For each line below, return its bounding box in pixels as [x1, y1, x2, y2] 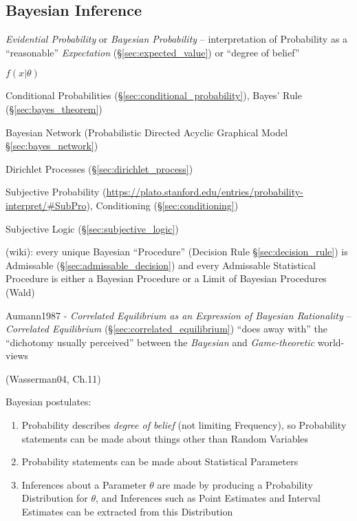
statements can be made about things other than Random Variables [21, 431, 309, 445]
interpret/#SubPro [6, 198, 87, 212]
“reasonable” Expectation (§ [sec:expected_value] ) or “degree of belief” [6, 45, 300, 59]
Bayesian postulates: [6, 394, 91, 409]
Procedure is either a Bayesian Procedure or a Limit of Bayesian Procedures [6, 271, 327, 286]
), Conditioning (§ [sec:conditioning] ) [86, 198, 239, 212]
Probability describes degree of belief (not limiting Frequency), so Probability [21, 418, 347, 432]
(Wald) [6, 284, 35, 299]
